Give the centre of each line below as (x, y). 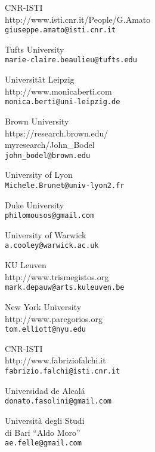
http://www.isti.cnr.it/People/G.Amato (78, 19)
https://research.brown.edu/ (57, 133)
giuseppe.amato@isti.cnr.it (61, 30)
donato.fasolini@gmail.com (58, 401)
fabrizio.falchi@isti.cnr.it (63, 371)
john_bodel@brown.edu (48, 155)
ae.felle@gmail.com (43, 443)
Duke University (35, 204)
